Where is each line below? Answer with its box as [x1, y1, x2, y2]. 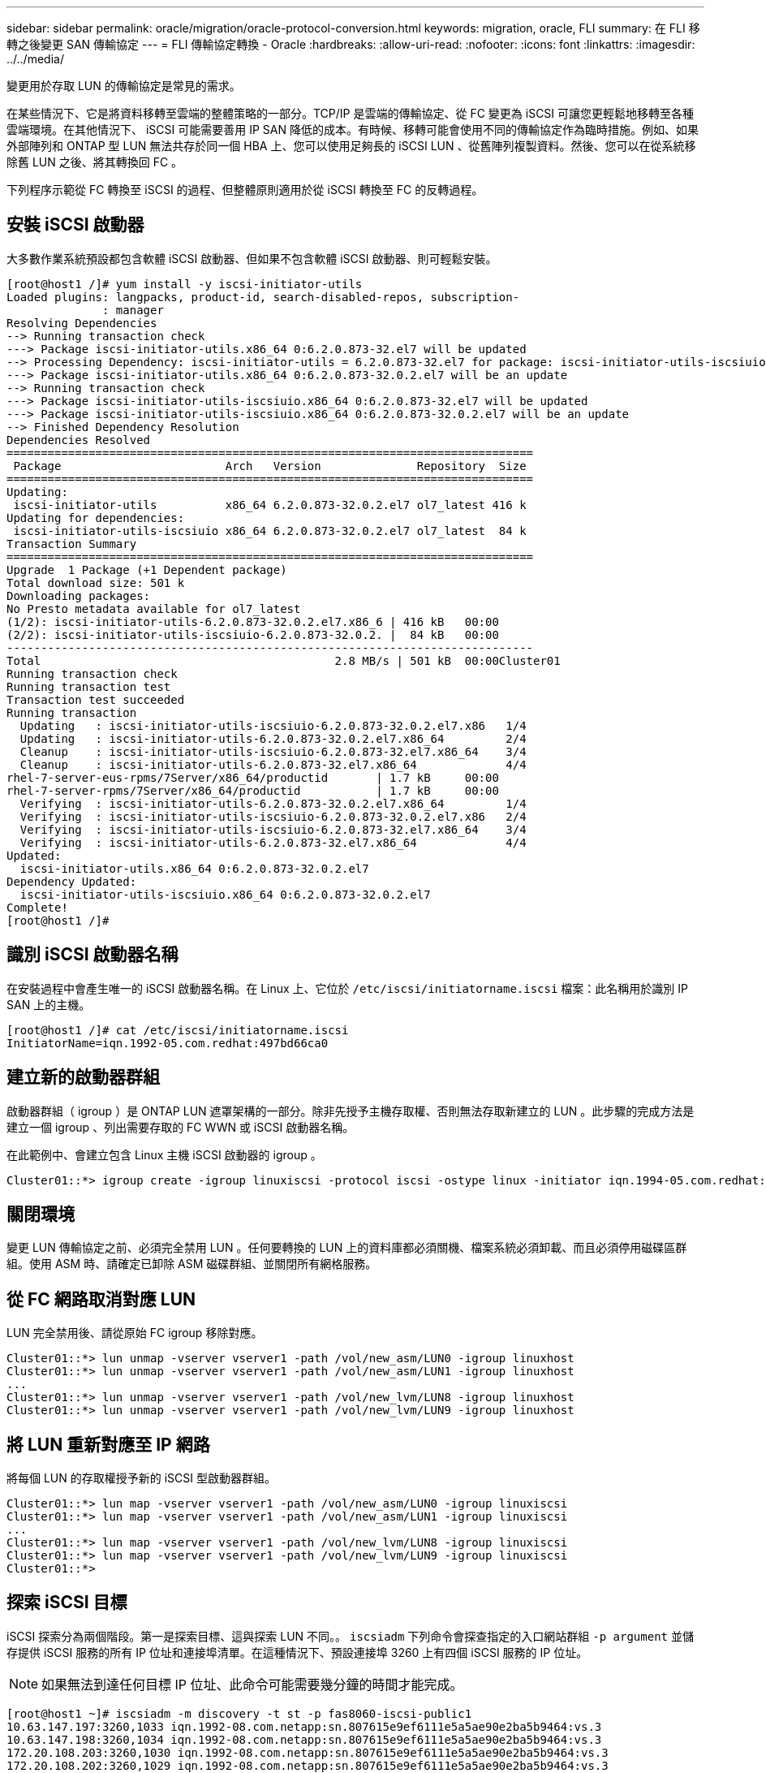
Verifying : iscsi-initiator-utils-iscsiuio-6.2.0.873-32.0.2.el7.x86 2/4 [19, 809, 527, 823]
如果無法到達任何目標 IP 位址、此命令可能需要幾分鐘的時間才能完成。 [41, 1676, 463, 1693]
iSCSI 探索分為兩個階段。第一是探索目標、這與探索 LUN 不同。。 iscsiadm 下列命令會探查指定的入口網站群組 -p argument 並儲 [6, 1628, 694, 1643]
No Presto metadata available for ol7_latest [6, 602, 301, 615]
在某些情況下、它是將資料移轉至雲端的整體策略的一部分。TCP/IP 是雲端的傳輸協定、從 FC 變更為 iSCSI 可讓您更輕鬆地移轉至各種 [6, 106, 695, 120]
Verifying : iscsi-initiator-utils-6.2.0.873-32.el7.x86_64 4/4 [19, 835, 527, 849]
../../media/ [6, 52, 64, 66]
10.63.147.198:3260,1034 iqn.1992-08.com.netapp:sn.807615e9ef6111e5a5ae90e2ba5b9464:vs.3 [6, 1732, 602, 1746]
